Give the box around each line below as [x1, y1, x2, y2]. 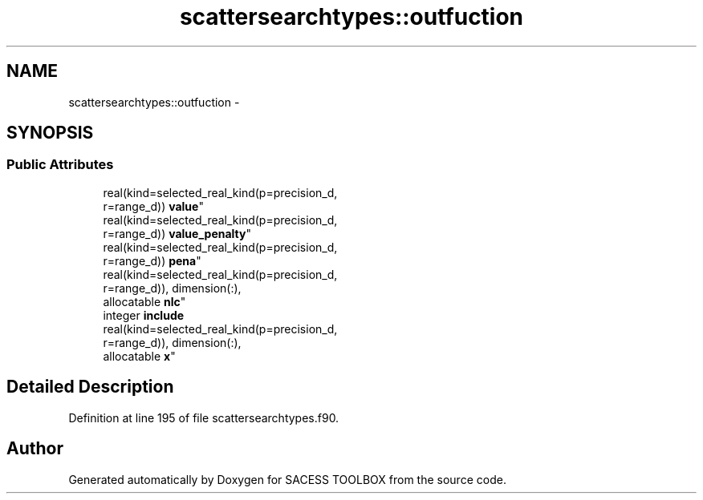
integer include [103, 308, 185, 322]
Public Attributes [6, 156, 114, 173]
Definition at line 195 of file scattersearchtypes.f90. [68, 410, 339, 425]
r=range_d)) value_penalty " [103, 226, 251, 240]
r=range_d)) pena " [103, 253, 201, 268]
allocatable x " [103, 349, 176, 363]
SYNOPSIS [6, 123, 94, 143]
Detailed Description [6, 377, 174, 397]
